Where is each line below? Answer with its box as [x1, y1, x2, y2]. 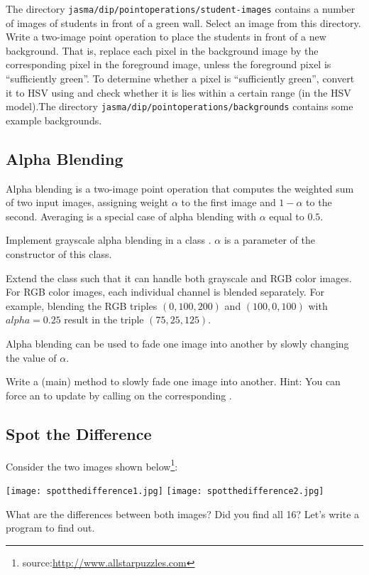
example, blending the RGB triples [6, 298, 158, 313]
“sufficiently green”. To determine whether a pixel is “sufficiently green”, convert [6, 71, 355, 86]
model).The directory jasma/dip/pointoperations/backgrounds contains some [6, 99, 353, 114]
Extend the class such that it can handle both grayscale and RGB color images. [6, 270, 352, 285]
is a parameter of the [224, 232, 315, 247]
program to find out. [6, 520, 95, 535]
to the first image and [181, 195, 276, 210]
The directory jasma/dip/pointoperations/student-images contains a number [6, 1, 356, 16]
